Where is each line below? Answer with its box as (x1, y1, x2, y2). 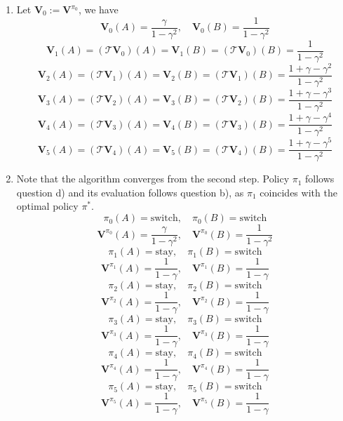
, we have (78, 2, 119, 16)
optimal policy (16, 199, 79, 213)
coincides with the (260, 185, 337, 199)
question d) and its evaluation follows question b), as (16, 185, 244, 199)
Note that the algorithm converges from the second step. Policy (16, 171, 290, 186)
